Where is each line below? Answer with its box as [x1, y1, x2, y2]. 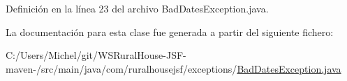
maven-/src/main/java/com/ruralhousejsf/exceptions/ [6, 61, 237, 75]
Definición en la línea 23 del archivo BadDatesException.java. [6, 1, 269, 15]
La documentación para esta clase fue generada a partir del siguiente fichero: [6, 24, 334, 39]
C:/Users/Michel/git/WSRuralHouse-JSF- [6, 48, 186, 62]
